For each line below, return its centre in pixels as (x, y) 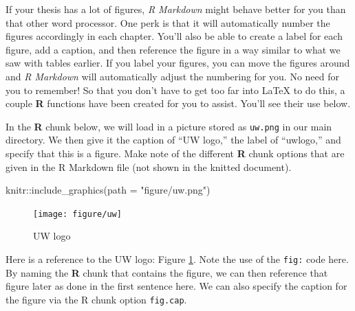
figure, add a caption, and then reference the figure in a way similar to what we (173, 49)
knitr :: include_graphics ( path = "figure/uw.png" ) (108, 190)
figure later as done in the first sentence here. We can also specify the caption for (176, 286)
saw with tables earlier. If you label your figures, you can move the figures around (178, 63)
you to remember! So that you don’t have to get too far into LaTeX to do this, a (175, 90)
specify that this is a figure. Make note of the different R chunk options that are (175, 153)
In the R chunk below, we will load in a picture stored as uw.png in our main (169, 126)
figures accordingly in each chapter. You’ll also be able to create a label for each (174, 36)
